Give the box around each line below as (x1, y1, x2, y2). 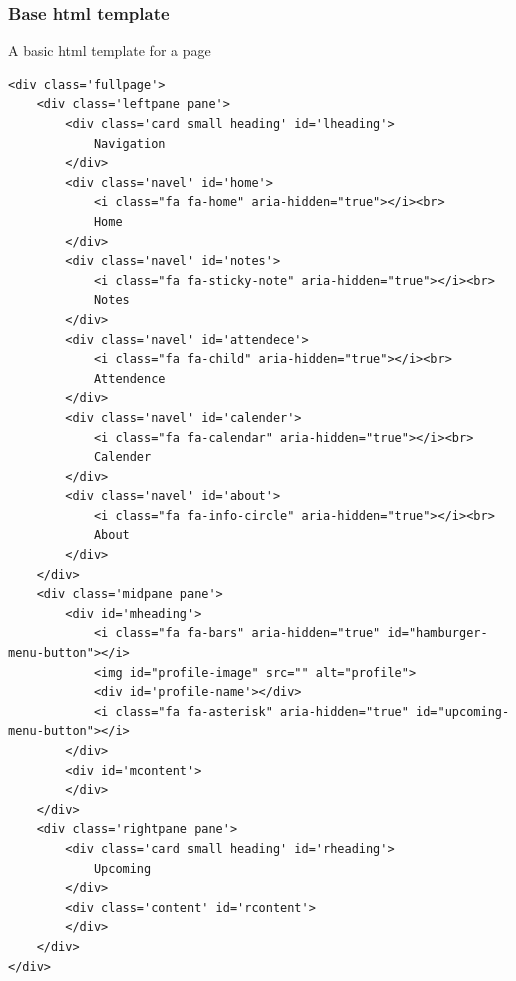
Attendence (93, 371, 166, 386)
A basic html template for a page (8, 40, 211, 61)
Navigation (93, 136, 166, 151)
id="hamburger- (387, 626, 488, 641)
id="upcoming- (416, 704, 510, 719)
